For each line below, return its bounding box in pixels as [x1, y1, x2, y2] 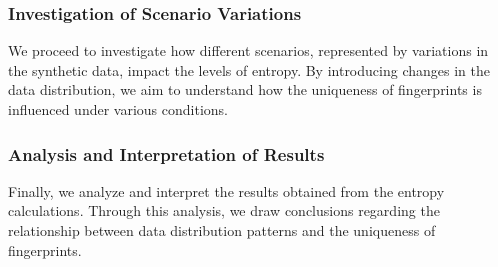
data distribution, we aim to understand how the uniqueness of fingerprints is [8, 79, 482, 100]
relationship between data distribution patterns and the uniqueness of [8, 220, 436, 240]
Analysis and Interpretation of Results [8, 141, 325, 166]
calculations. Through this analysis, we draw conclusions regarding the [8, 200, 440, 221]
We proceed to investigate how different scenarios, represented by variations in [8, 40, 489, 61]
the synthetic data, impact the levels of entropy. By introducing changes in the [8, 59, 490, 80]
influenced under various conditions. [8, 99, 228, 119]
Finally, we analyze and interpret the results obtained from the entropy [8, 180, 445, 201]
